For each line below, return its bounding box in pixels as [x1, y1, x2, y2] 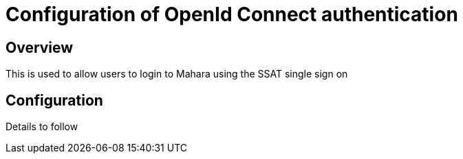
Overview [6, 38, 74, 56]
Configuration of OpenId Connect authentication [6, 3, 458, 26]
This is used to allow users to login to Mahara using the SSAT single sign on [6, 68, 348, 80]
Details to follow [6, 121, 78, 133]
